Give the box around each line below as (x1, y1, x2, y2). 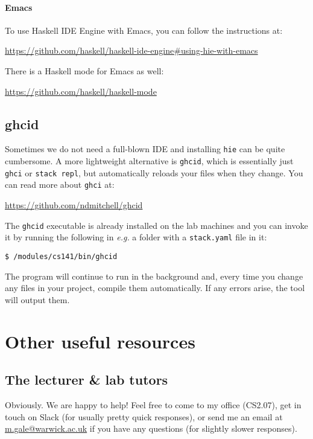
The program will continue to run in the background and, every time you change (5, 269, 303, 282)
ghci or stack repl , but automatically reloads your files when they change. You (5, 166, 303, 179)
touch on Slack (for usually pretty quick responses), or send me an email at (5, 410, 283, 423)
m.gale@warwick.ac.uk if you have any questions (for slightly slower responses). (5, 422, 297, 435)
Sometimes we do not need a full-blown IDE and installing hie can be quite (5, 143, 285, 155)
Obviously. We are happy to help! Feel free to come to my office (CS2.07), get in (5, 398, 302, 411)
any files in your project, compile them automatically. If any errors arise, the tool (5, 281, 305, 294)
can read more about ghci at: (5, 178, 115, 191)
